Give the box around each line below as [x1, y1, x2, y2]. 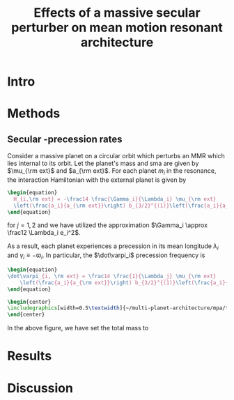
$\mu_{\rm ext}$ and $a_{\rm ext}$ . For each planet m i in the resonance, [7, 167, 217, 176]
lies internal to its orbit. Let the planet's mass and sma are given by [7, 159, 199, 168]
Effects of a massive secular [33, 5, 201, 21]
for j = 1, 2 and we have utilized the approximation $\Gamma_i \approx [7, 221, 208, 229]
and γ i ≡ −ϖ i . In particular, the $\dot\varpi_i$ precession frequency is [7, 251, 205, 261]
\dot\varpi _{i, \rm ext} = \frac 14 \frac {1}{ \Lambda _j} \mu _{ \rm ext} [7, 272, 217, 279]
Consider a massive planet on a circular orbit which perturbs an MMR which [7, 152, 225, 160]
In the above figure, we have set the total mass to [7, 324, 149, 332]
